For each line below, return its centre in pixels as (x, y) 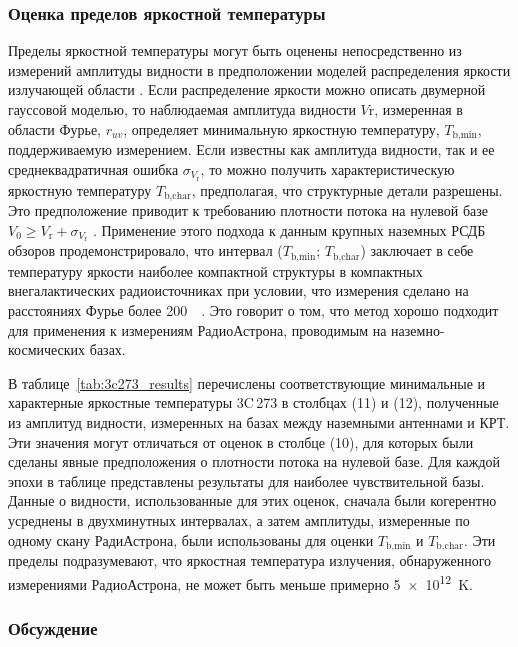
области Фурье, (55, 128)
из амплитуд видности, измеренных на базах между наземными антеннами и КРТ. (259, 422)
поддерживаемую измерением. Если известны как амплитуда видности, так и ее (251, 149)
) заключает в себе (417, 250)
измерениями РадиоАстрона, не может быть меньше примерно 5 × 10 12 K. (240, 582)
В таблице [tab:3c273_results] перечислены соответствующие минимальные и (247, 382)
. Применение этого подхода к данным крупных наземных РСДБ (289, 229)
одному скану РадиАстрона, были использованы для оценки (191, 539)
